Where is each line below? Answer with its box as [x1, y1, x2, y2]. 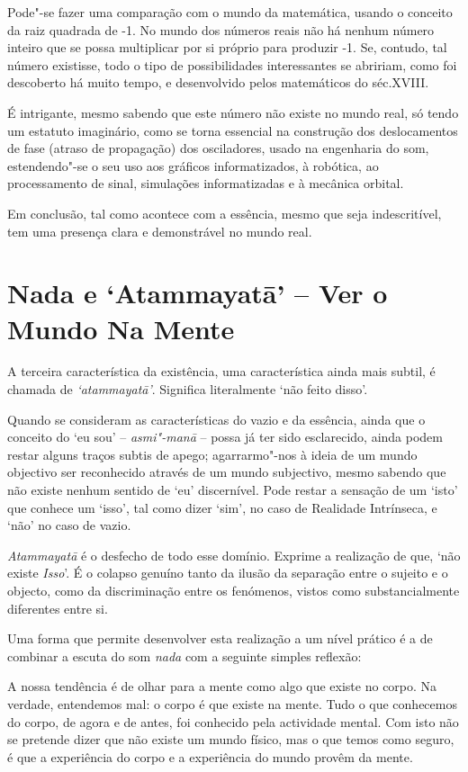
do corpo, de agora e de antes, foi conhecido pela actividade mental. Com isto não [7, 712, 459, 731]
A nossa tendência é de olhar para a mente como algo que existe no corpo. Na [7, 677, 437, 696]
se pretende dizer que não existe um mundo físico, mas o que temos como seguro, [7, 730, 454, 749]
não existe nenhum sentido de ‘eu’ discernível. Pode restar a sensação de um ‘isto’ [7, 480, 458, 498]
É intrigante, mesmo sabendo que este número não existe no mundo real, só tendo [7, 103, 459, 121]
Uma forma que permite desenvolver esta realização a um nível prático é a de [7, 629, 433, 648]
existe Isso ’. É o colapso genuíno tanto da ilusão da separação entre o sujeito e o [7, 563, 448, 582]
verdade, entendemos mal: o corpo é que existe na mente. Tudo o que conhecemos [7, 694, 457, 713]
